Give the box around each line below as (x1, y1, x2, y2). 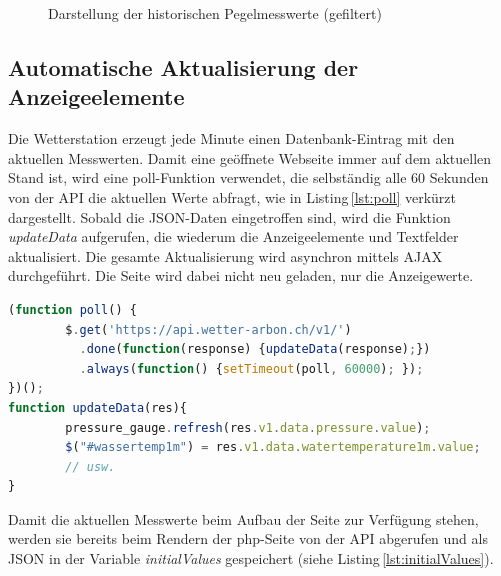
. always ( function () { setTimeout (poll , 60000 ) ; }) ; (79, 361, 424, 376)
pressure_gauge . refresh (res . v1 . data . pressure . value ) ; (65, 420, 431, 435)
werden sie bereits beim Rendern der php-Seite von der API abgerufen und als (8, 528, 488, 549)
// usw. (65, 459, 116, 474)
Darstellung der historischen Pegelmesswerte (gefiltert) (48, 3, 382, 23)
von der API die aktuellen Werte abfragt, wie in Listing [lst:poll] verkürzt (8, 186, 457, 207)
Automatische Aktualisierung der (8, 51, 359, 82)
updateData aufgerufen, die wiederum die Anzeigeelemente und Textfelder (8, 226, 459, 247)
